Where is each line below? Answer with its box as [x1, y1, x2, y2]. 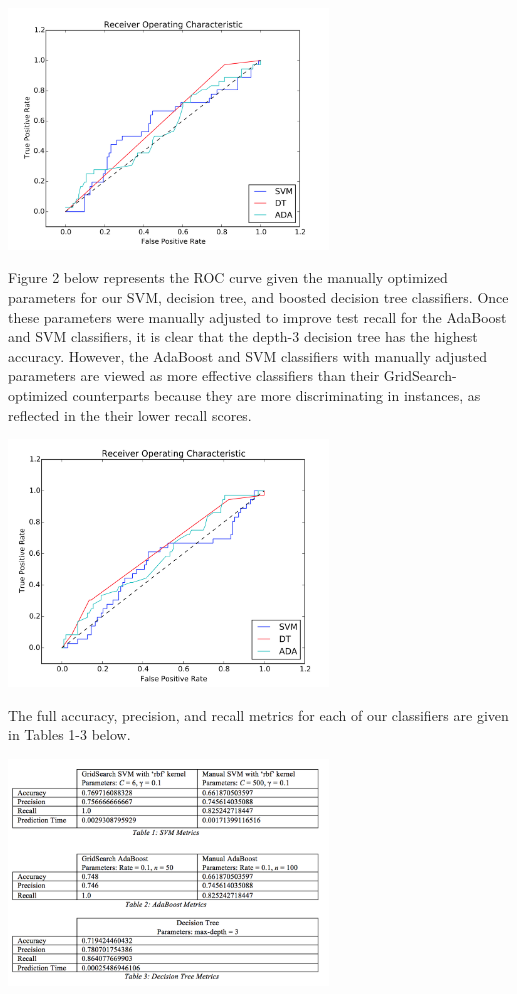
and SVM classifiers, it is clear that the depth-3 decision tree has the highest [8, 326, 478, 347]
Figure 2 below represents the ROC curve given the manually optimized [8, 267, 448, 288]
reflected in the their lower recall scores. [8, 404, 252, 425]
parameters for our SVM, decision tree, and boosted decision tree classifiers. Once [8, 287, 509, 308]
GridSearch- [383, 365, 457, 386]
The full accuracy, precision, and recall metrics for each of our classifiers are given [8, 704, 509, 725]
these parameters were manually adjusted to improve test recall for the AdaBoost [8, 306, 507, 327]
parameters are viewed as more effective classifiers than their [8, 365, 380, 386]
